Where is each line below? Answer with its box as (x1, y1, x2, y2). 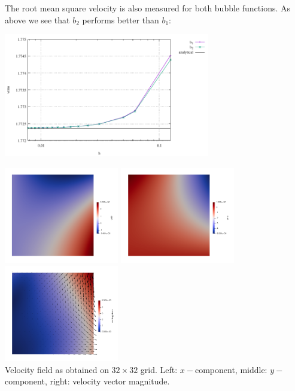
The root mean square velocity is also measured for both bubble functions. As (5, 2, 291, 14)
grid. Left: (140, 363, 178, 375)
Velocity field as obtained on (5, 363, 109, 375)
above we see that (5, 13, 70, 26)
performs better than (82, 13, 159, 26)
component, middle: (194, 363, 267, 375)
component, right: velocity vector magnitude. (5, 375, 170, 387)
